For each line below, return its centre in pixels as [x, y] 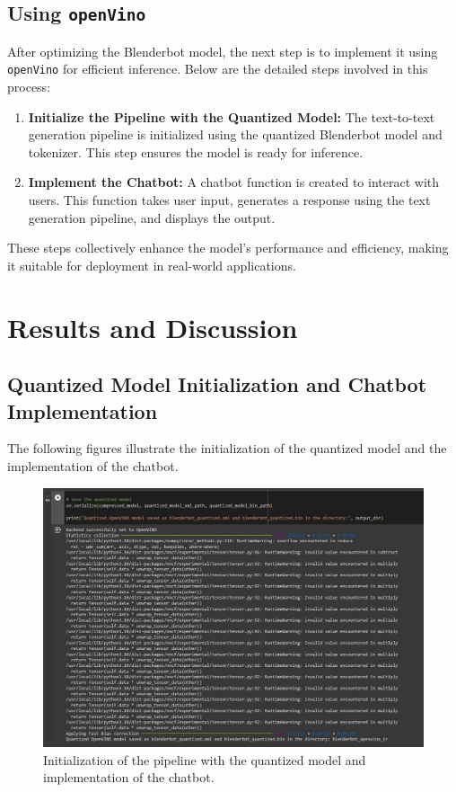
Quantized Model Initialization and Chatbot [217, 384]
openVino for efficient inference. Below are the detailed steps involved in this [218, 69]
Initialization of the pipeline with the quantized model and [205, 759]
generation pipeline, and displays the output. [152, 217]
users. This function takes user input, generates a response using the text [229, 200]
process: [29, 87]
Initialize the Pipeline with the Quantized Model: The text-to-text [232, 116]
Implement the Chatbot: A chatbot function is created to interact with [234, 182]
